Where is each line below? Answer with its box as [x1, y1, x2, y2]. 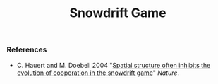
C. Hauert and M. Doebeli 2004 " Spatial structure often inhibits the [16, 61, 211, 69]
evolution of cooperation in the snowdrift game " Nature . [16, 68, 180, 77]
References [6, 44, 47, 54]
